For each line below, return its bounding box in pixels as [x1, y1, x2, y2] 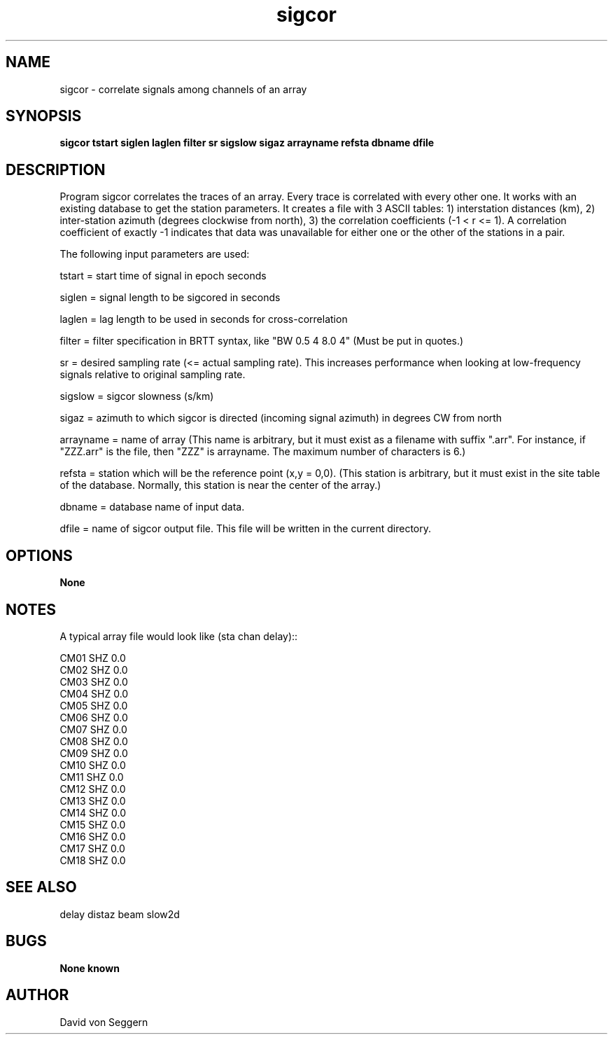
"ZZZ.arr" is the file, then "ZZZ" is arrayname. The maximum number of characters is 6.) [59, 445, 466, 458]
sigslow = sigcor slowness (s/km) [59, 390, 214, 403]
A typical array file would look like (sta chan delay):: [59, 630, 298, 642]
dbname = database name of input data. [59, 501, 245, 513]
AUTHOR [6, 986, 69, 1004]
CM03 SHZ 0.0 [59, 675, 128, 688]
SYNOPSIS [6, 107, 82, 125]
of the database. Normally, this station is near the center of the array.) [59, 479, 381, 492]
